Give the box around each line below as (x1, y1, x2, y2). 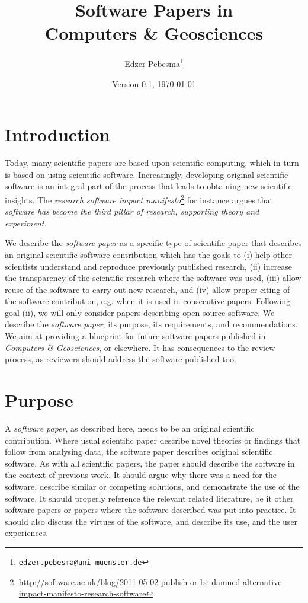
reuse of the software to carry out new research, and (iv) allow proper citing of (5, 283, 290, 295)
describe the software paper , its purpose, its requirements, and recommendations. (5, 318, 298, 330)
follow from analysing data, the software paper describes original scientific (5, 445, 273, 458)
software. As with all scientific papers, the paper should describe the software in (5, 457, 295, 469)
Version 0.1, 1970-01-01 (112, 77, 196, 90)
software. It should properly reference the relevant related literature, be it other (5, 492, 294, 504)
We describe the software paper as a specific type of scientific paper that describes (5, 237, 302, 249)
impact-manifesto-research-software (18, 587, 146, 599)
